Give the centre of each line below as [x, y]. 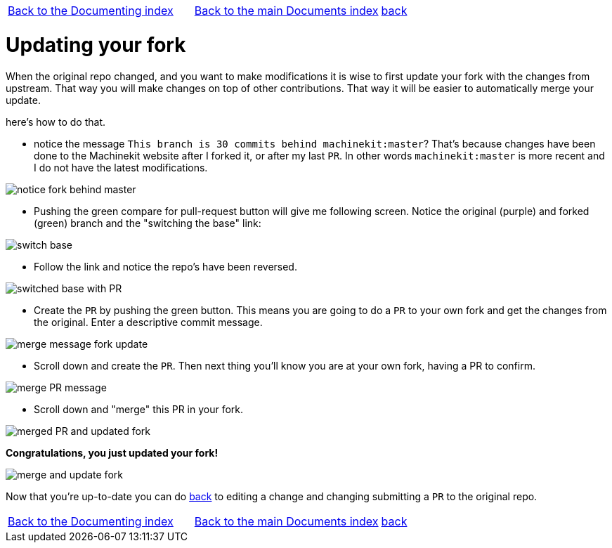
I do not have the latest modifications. [121, 167]
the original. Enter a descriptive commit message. [148, 322]
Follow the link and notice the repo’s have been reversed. [165, 266]
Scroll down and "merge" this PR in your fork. [139, 409]
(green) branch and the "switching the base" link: [148, 223]
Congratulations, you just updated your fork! [112, 452]
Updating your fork [96, 45]
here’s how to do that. [56, 122]
